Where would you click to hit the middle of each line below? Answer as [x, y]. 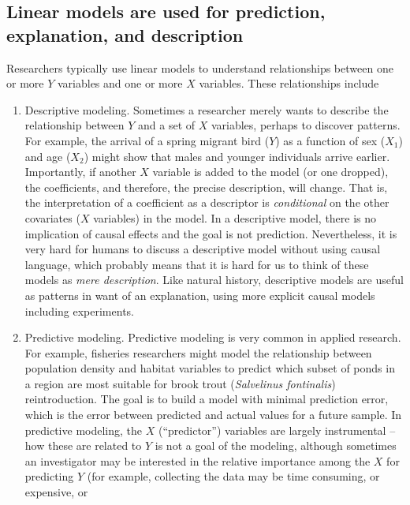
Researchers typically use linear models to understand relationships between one [200, 67]
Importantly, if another [80, 172]
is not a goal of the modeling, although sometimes [276, 445]
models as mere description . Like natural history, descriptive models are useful [214, 280]
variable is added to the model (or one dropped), [270, 172]
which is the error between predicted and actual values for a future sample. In [213, 415]
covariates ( [52, 217]
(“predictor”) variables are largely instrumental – [277, 430]
